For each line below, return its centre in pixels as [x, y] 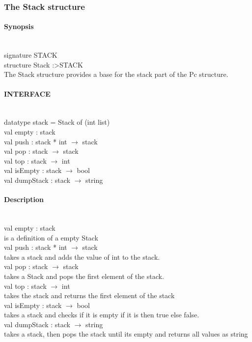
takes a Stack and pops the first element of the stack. [84, 276]
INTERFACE [27, 93]
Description [24, 199]
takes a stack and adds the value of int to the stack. [82, 256]
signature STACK [31, 55]
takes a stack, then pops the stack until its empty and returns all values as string [126, 334]
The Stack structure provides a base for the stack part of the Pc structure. [116, 74]
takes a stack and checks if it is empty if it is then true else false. [102, 315]
